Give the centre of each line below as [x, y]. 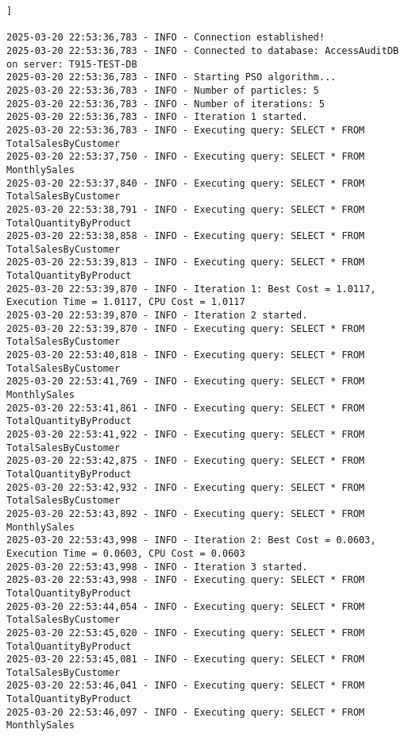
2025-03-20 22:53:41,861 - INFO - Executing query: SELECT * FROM [186, 408]
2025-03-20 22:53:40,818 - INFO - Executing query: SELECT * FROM [186, 355]
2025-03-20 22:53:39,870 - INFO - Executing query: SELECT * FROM [186, 328]
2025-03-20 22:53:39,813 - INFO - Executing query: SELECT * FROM [186, 262]
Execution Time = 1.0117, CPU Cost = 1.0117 [126, 302]
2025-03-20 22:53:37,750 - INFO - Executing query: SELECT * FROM [186, 157]
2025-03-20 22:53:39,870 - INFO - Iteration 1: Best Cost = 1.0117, [191, 289]
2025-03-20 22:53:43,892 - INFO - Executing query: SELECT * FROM [186, 513]
